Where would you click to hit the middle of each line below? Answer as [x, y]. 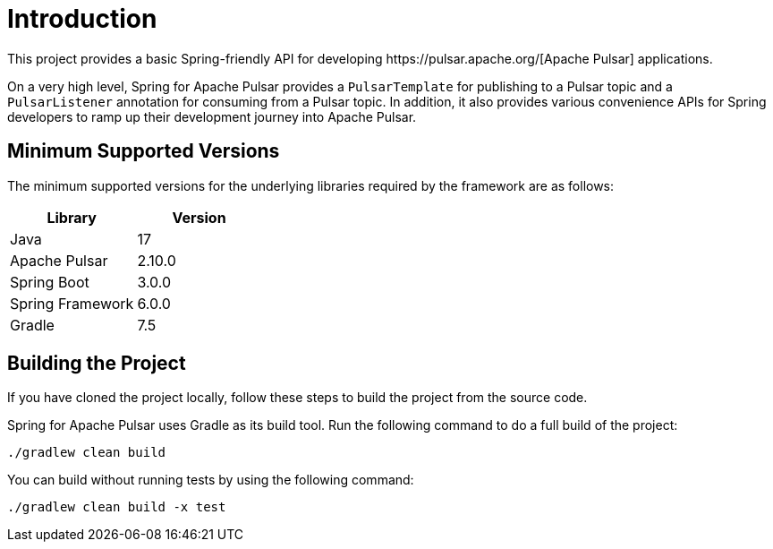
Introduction [82, 19]
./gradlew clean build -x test [117, 507]
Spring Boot [50, 282]
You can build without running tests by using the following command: [211, 480]
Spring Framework [72, 303]
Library [72, 217]
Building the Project [97, 364]
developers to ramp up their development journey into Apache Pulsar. [212, 116]
